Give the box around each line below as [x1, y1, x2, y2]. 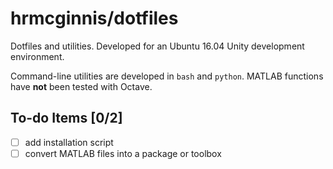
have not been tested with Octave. [10, 80, 153, 92]
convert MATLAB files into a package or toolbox [24, 147, 222, 159]
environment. [10, 50, 65, 62]
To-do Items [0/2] [10, 110, 123, 127]
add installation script [24, 136, 114, 148]
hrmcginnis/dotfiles [10, 7, 179, 30]
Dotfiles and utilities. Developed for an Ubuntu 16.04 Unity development [10, 40, 305, 52]
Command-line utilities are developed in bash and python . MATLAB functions [10, 70, 324, 82]
